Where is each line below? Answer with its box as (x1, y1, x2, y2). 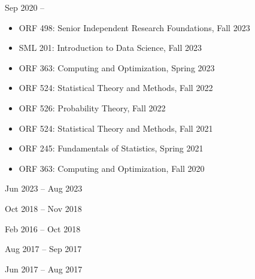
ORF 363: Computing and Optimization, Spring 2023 (19, 61, 215, 74)
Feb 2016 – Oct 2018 (5, 222, 81, 235)
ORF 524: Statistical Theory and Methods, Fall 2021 (19, 122, 213, 134)
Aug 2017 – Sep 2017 (5, 242, 82, 255)
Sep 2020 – (5, 1, 45, 13)
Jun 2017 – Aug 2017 (5, 262, 83, 275)
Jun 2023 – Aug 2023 (5, 182, 83, 195)
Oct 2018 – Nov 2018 (5, 202, 82, 214)
